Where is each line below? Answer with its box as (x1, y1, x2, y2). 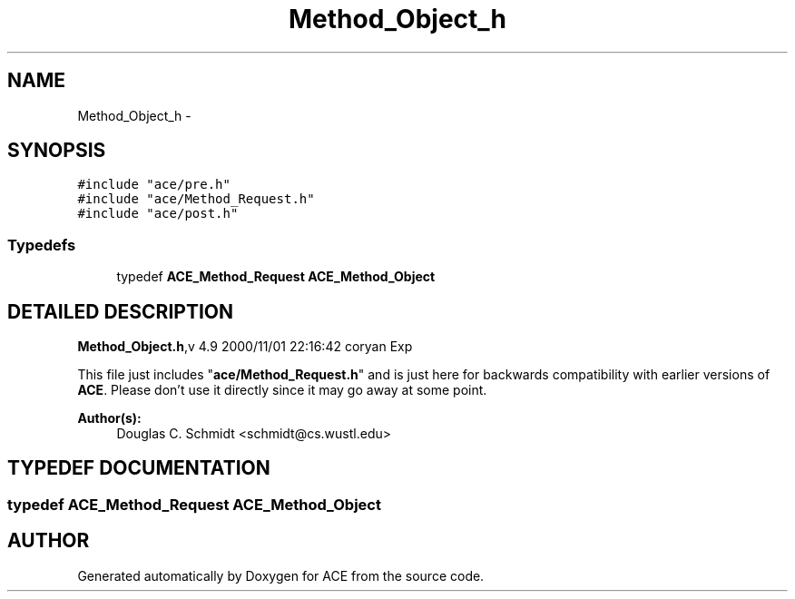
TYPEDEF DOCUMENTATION (7, 457, 270, 480)
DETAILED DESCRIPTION (7, 299, 234, 323)
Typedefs (7, 235, 76, 254)
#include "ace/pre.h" (77, 177, 231, 192)
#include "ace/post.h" (77, 206, 239, 221)
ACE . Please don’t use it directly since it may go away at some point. (77, 382, 487, 398)
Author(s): (77, 410, 142, 427)
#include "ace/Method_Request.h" (77, 191, 315, 207)
